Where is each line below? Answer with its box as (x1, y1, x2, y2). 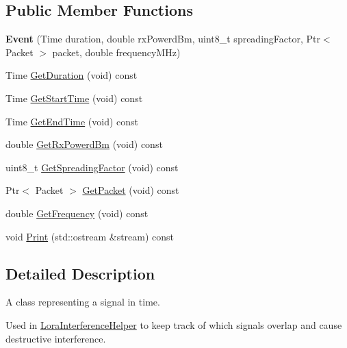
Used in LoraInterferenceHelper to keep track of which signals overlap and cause (5, 317, 342, 332)
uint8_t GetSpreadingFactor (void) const (5, 160, 179, 174)
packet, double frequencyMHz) (52, 45, 181, 59)
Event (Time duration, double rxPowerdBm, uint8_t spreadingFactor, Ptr (5, 32, 320, 46)
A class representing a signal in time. (5, 295, 160, 309)
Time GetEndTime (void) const (5, 114, 139, 128)
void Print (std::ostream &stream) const (5, 229, 175, 243)
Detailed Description (5, 262, 155, 284)
